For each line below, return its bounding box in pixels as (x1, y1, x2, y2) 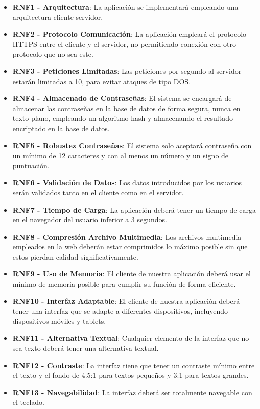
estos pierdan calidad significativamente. (12, 251, 138, 262)
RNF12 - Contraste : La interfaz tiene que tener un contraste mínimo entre (12, 360, 255, 370)
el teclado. (12, 397, 45, 407)
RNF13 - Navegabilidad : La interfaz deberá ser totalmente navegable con (12, 387, 252, 397)
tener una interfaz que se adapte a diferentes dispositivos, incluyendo (12, 305, 228, 316)
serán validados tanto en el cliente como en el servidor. (12, 187, 184, 197)
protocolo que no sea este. (12, 48, 93, 59)
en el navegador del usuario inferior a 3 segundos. (12, 214, 167, 225)
